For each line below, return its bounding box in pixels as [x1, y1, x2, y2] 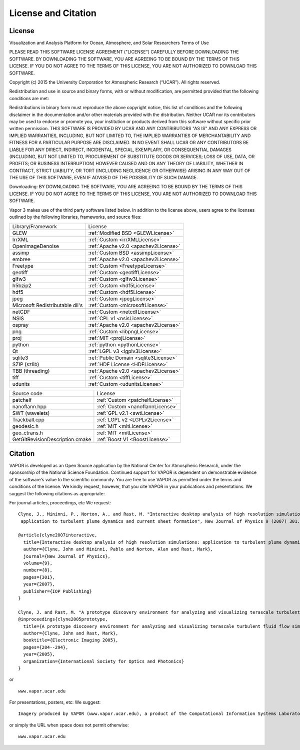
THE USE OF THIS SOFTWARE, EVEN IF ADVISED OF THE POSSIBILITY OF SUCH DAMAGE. [9, 175, 198, 181]
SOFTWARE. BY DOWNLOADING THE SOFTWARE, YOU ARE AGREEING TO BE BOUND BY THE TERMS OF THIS [9, 56, 240, 62]
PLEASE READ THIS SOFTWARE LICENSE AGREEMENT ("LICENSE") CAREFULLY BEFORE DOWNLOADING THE [9, 49, 239, 55]
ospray [12, 322, 29, 329]
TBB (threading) [12, 368, 50, 375]
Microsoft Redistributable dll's [12, 302, 83, 309]
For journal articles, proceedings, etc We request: [9, 499, 111, 505]
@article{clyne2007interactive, [18, 532, 97, 538]
